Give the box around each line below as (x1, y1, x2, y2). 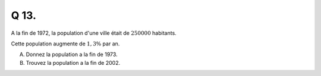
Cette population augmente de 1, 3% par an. (11, 40, 120, 47)
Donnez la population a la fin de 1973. (26, 51, 118, 58)
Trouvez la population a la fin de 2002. (26, 59, 121, 66)
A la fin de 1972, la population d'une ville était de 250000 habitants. (11, 29, 177, 37)
